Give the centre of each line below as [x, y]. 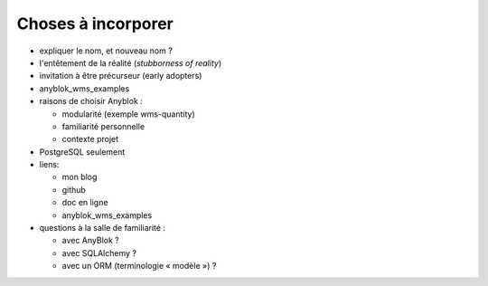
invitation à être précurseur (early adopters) [121, 76]
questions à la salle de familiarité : [103, 228]
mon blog [80, 177]
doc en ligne [85, 203]
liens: [49, 165]
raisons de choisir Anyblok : [91, 101]
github [74, 189]
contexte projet [90, 139]
